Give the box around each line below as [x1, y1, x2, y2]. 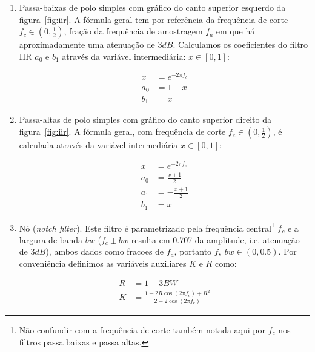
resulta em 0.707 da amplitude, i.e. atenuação [131, 233, 300, 246]
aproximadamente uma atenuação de [19, 38, 155, 51]
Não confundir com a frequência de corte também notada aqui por [19, 323, 265, 336]
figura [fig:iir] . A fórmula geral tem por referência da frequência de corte [19, 13, 288, 25]
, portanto [174, 245, 212, 258]
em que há [216, 25, 255, 37]
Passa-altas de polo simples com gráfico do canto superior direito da [19, 113, 271, 126]
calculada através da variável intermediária [19, 139, 178, 151]
